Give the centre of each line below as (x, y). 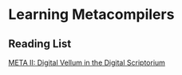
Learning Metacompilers (91, 15)
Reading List (40, 44)
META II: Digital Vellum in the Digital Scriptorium (87, 62)
